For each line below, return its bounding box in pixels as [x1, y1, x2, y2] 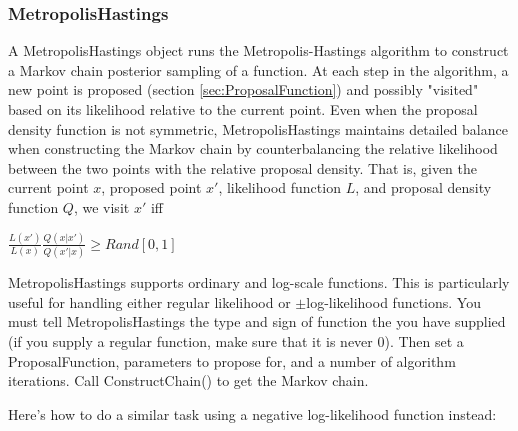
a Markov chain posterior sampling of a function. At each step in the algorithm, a [8, 59, 509, 80]
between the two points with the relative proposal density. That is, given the [8, 157, 477, 178]
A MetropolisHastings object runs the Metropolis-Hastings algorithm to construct [8, 40, 509, 61]
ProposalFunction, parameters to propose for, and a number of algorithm [8, 350, 456, 371]
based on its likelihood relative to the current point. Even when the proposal [8, 99, 478, 119]
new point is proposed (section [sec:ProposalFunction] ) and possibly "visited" [8, 79, 479, 100]
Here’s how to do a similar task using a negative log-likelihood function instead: [8, 403, 497, 424]
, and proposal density [355, 177, 492, 198]
